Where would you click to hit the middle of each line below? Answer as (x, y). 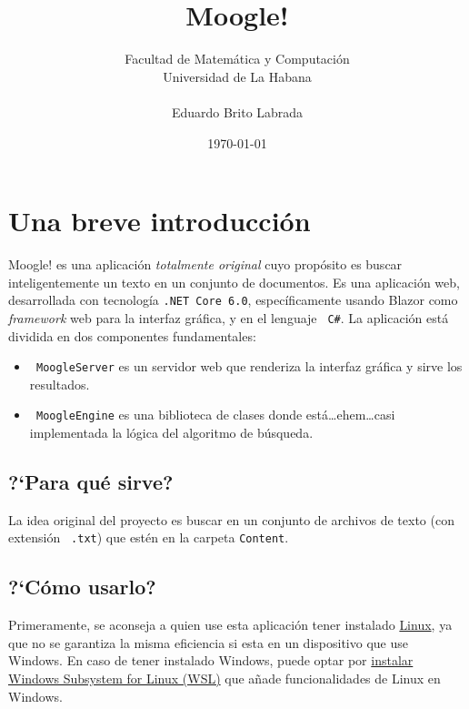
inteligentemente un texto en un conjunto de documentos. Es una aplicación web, (234, 282)
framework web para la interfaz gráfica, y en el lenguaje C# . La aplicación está (229, 317)
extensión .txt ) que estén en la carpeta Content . (149, 537)
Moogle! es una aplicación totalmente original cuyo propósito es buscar (205, 264)
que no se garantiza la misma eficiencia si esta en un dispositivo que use (208, 642)
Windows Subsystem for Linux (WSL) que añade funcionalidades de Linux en (225, 679)
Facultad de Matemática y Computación (237, 59)
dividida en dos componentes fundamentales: (132, 335)
